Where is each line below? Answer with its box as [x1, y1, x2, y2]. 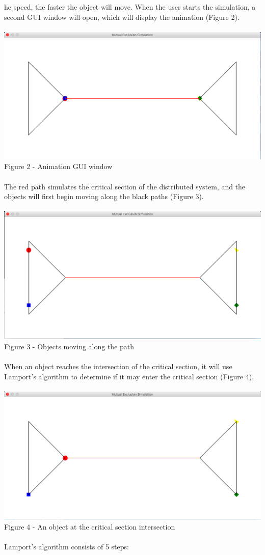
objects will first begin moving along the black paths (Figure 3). [4, 191, 204, 202]
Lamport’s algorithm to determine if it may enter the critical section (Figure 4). [4, 371, 254, 381]
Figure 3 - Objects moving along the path [4, 341, 135, 351]
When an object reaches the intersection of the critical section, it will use [4, 361, 232, 372]
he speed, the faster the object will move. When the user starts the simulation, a [4, 2, 256, 12]
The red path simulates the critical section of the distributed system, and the [4, 181, 246, 191]
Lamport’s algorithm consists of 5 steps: [4, 541, 129, 551]
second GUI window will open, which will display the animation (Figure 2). [4, 11, 240, 22]
